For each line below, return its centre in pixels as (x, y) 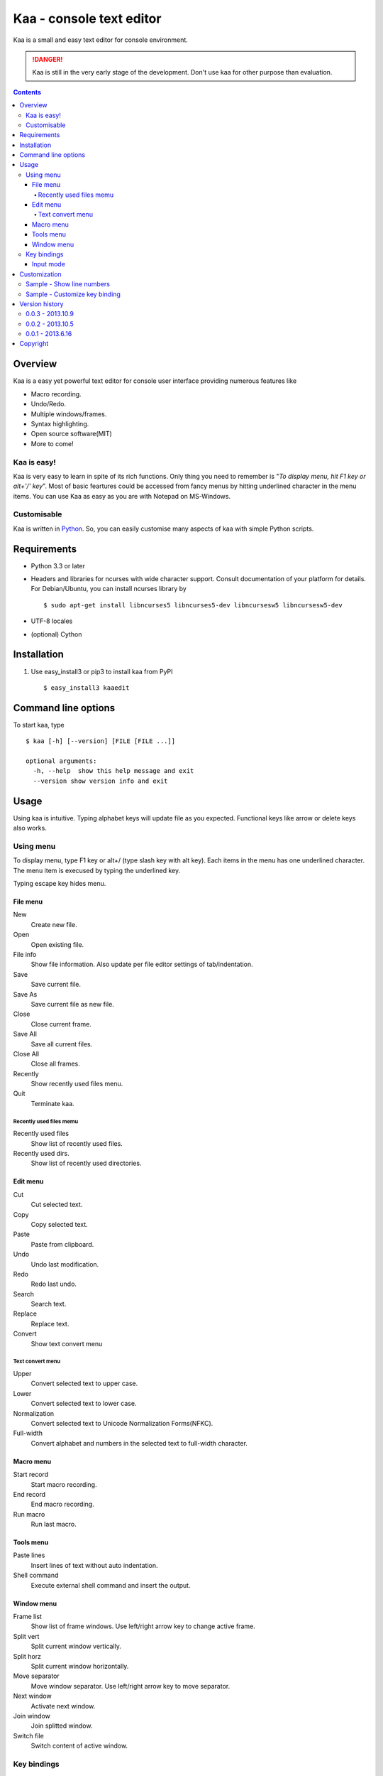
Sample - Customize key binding (73, 294)
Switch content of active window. (79, 1746)
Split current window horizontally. (80, 1666)
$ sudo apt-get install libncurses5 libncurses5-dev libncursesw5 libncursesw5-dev (193, 605)
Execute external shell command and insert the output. (111, 1585)
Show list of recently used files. (77, 1143)
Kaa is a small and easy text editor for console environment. (100, 40)
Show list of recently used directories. (86, 1163)
